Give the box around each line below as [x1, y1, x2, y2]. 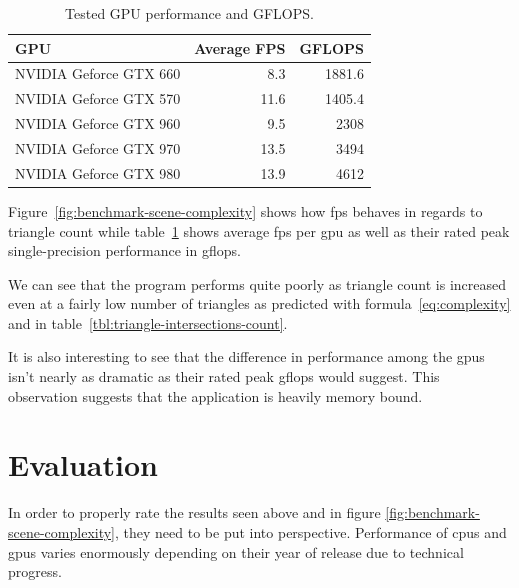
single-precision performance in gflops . [8, 240, 241, 261]
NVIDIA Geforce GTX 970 [15, 137, 181, 158]
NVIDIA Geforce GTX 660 [15, 63, 181, 84]
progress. [8, 561, 62, 582]
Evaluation [8, 444, 158, 485]
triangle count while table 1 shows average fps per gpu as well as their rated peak [8, 220, 510, 241]
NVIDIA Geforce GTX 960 [15, 113, 181, 134]
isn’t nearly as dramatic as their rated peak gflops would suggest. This [8, 366, 440, 387]
